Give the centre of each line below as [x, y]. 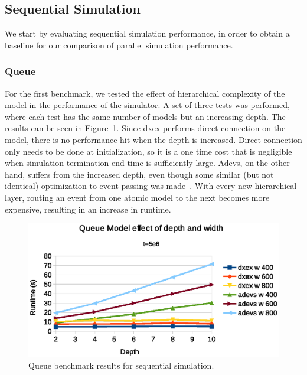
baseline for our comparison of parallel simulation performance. [119, 45]
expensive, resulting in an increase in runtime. [88, 209]
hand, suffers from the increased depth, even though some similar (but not [139, 174]
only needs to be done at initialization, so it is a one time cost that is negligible [148, 151]
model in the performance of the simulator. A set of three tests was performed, [147, 105]
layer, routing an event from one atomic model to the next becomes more [137, 197]
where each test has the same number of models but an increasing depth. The [145, 116]
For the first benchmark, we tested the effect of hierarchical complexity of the [145, 93]
